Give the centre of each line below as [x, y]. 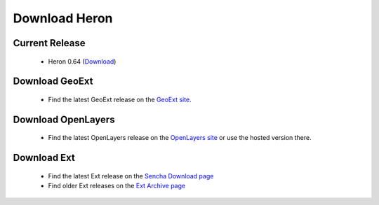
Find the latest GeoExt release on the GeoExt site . [120, 99]
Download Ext [44, 158]
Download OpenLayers [64, 119]
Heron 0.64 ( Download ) [82, 61]
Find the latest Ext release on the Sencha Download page [131, 176]
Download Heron [63, 18]
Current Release [49, 43]
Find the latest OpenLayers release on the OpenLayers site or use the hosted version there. [180, 138]
